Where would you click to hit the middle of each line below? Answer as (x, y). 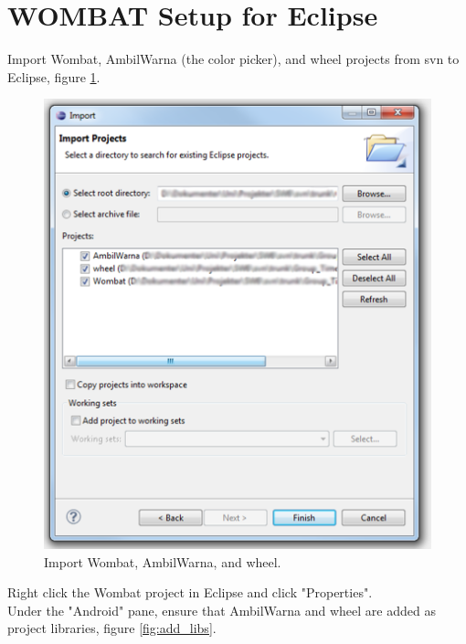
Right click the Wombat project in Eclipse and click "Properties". (190, 592)
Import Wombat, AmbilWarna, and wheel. (163, 561)
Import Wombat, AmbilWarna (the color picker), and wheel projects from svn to (233, 59)
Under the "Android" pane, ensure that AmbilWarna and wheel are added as (222, 610)
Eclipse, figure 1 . (54, 76)
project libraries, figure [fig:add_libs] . (112, 628)
